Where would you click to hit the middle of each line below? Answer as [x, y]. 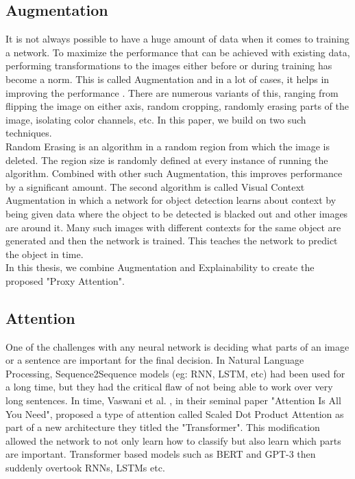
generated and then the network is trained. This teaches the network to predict [172, 241]
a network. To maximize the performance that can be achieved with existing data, [178, 52]
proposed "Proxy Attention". [65, 280]
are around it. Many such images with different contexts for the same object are [173, 227]
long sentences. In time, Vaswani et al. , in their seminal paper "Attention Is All [173, 400]
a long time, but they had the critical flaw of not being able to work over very [169, 387]
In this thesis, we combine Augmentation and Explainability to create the [160, 267]
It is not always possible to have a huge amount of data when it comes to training [177, 39]
